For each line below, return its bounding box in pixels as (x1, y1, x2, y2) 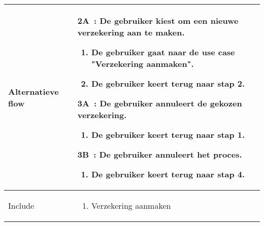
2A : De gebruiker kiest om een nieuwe (77, 15, 239, 26)
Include (8, 200, 35, 211)
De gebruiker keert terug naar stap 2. (91, 78, 245, 89)
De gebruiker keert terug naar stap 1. (91, 129, 245, 140)
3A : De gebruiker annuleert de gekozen (77, 97, 242, 109)
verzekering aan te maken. (77, 26, 185, 38)
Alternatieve (8, 86, 59, 97)
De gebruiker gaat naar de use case (91, 46, 235, 58)
